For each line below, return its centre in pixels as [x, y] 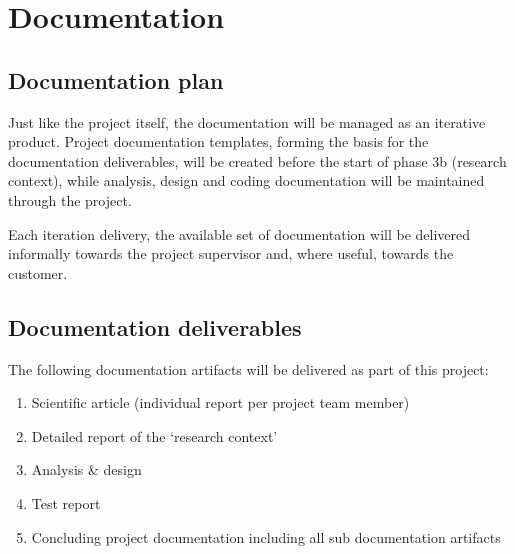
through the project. [70, 199]
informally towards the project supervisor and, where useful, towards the [231, 253]
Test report [66, 502]
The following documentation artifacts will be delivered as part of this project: [248, 368]
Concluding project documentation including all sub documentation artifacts [266, 536]
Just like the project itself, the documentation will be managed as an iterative [247, 121]
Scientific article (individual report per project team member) [220, 402]
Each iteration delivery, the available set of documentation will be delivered [239, 233]
